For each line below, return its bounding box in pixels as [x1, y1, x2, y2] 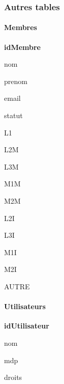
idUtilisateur [4, 320, 49, 331]
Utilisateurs [4, 301, 46, 312]
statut [4, 110, 23, 121]
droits [4, 372, 22, 382]
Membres [4, 22, 37, 33]
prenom [4, 75, 27, 86]
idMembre [4, 41, 41, 52]
